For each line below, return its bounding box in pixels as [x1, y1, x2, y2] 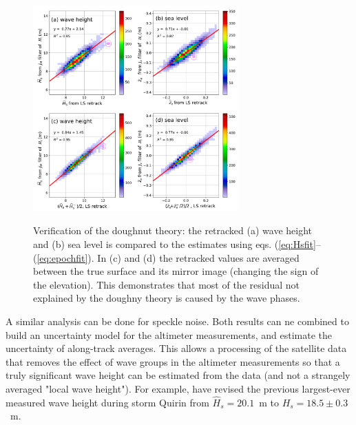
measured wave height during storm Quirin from [6, 395, 209, 409]
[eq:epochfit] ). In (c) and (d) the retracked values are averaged [36, 250, 300, 265]
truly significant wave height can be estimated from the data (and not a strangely [6, 368, 350, 382]
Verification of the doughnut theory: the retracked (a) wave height [33, 223, 313, 238]
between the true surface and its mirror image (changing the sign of [33, 264, 319, 278]
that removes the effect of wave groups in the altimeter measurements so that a [6, 354, 340, 369]
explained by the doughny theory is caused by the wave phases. [33, 291, 300, 305]
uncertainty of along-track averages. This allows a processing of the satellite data [6, 341, 347, 355]
